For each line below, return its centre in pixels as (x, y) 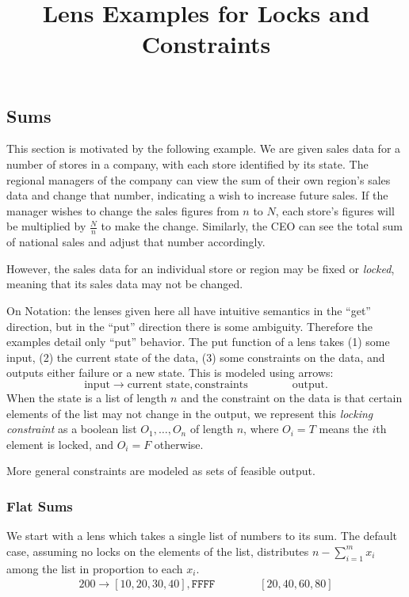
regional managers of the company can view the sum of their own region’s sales (199, 179)
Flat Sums (40, 506)
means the (344, 429)
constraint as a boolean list (72, 429)
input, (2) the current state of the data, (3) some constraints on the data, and (196, 357)
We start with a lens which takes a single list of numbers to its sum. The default (202, 536)
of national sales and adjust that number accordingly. (136, 242)
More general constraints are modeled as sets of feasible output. (161, 471)
